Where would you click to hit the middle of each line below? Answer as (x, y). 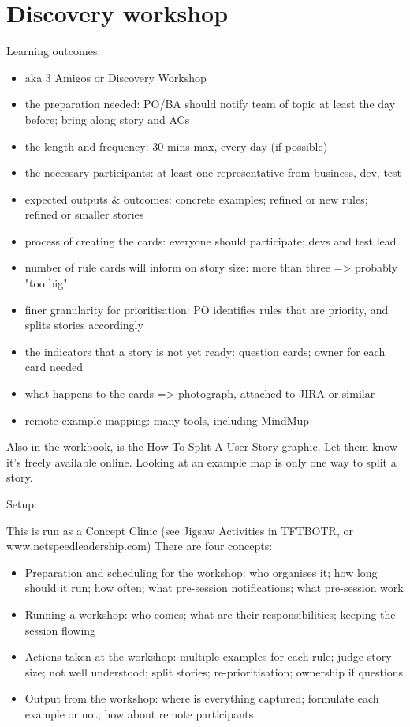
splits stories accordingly (84, 325)
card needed (54, 367)
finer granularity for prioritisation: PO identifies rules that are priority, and (207, 309)
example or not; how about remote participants (139, 713)
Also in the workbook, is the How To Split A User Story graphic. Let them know (202, 446)
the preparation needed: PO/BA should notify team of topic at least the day (210, 104)
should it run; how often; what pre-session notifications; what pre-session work (214, 588)
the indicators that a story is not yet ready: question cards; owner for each (205, 351)
